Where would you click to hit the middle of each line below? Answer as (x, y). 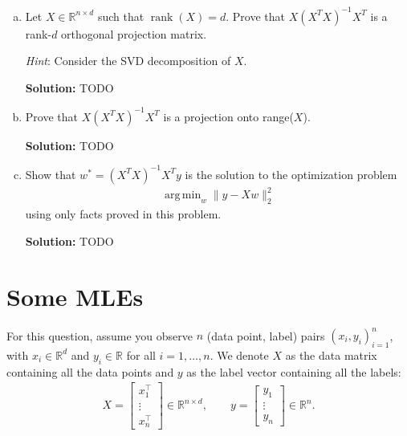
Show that (51, 174)
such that (121, 16)
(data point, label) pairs (266, 335)
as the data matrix (331, 355)
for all (141, 355)
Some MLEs (75, 296)
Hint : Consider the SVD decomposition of (128, 61)
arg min (183, 196)
